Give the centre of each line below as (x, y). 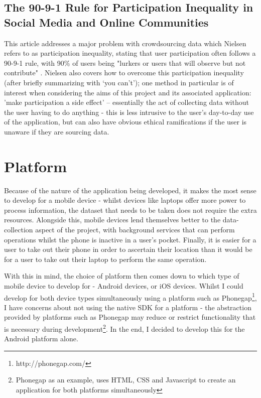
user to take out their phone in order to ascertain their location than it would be (128, 249)
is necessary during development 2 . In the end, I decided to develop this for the (124, 328)
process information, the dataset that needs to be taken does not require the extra (130, 210)
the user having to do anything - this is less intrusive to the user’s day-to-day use (129, 112)
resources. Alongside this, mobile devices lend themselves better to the (112, 220)
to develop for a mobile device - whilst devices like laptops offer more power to (125, 200)
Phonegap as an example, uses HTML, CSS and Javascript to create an (126, 380)
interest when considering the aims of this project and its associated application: (128, 92)
